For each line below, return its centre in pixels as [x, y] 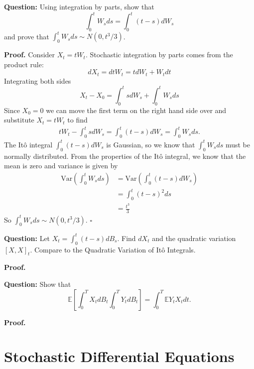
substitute [19, 120]
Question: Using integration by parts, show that [79, 6]
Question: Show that [38, 284]
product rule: [24, 64]
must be [238, 144]
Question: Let [27, 238]
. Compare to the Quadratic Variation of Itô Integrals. [113, 249]
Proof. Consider [30, 55]
